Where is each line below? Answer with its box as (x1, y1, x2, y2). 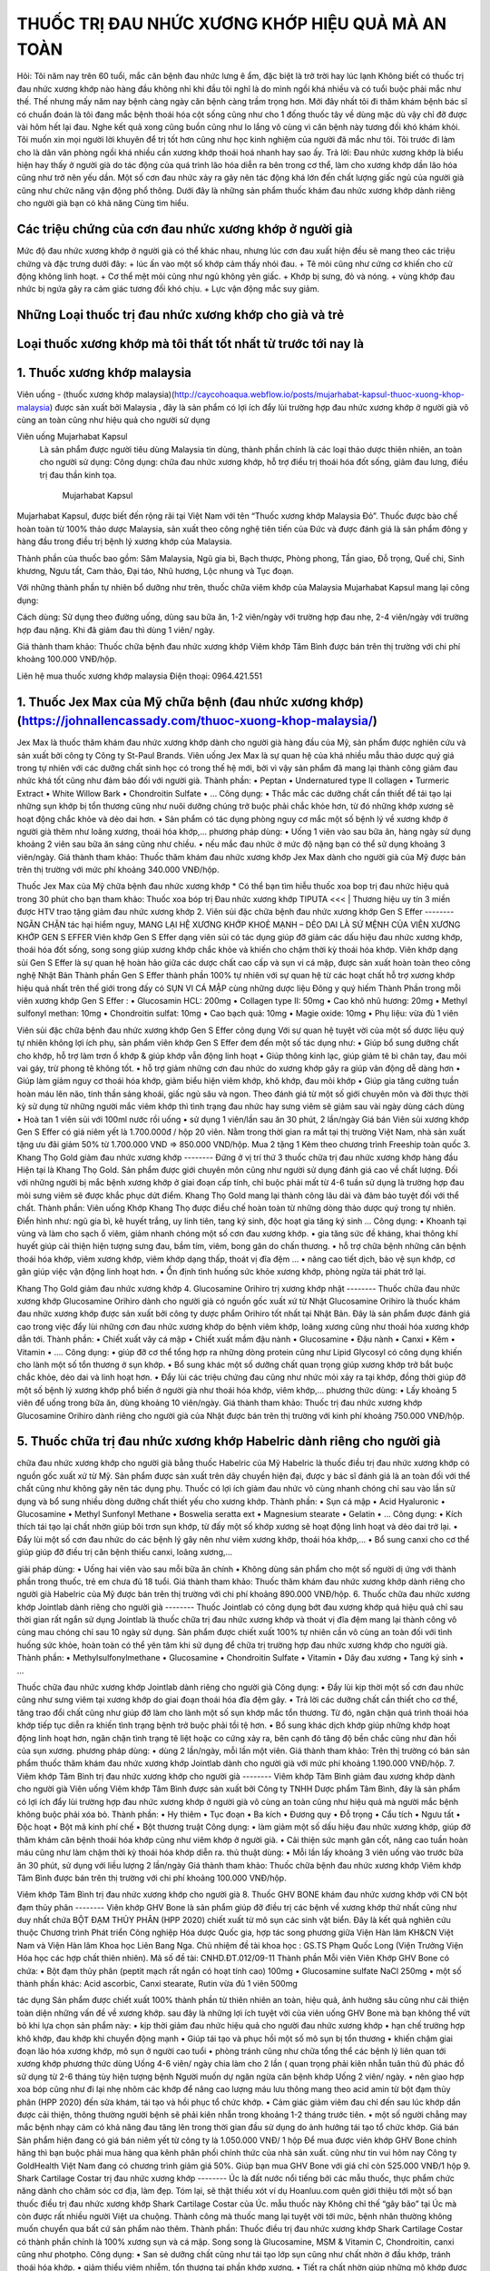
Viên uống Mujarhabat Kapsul (16, 431, 128, 442)
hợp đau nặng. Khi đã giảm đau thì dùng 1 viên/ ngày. (16, 624, 215, 635)
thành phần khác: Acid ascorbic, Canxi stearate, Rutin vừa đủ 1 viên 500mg (16, 1978, 299, 1989)
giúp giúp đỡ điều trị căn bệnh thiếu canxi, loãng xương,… (16, 1547, 233, 1558)
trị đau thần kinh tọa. (39, 469, 117, 481)
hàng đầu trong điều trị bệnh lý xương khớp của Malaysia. (16, 536, 232, 547)
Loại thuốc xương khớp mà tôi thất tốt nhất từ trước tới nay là (16, 336, 365, 352)
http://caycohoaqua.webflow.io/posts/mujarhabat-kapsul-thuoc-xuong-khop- (173, 389, 465, 400)
